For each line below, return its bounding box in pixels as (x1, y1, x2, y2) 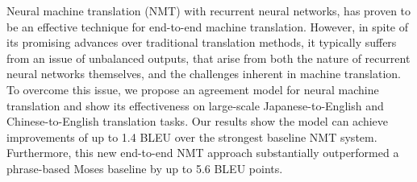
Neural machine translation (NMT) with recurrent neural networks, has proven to (6, 2, 411, 19)
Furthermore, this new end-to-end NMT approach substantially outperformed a (6, 144, 399, 161)
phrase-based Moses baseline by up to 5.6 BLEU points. (6, 159, 283, 176)
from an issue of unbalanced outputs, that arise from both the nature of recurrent (6, 49, 411, 66)
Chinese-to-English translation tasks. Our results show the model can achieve (6, 113, 389, 130)
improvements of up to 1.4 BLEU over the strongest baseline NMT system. (6, 128, 377, 145)
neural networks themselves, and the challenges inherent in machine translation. (6, 65, 401, 82)
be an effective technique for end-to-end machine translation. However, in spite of (6, 18, 409, 35)
